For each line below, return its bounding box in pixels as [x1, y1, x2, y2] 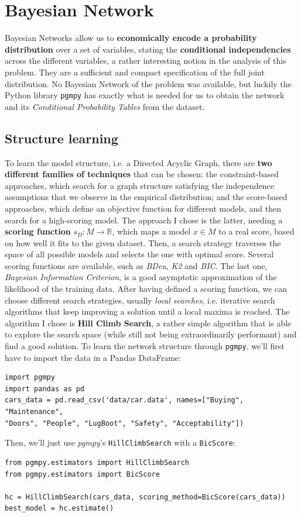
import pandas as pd [5, 384, 85, 393]
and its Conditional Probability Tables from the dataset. [5, 100, 205, 112]
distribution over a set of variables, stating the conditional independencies [5, 43, 291, 55]
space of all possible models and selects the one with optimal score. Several [5, 248, 274, 260]
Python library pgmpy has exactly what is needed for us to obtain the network [5, 89, 285, 101]
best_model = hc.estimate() [5, 504, 114, 513]
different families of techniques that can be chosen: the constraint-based [5, 168, 279, 180]
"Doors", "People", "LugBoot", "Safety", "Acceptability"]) [5, 419, 244, 428]
